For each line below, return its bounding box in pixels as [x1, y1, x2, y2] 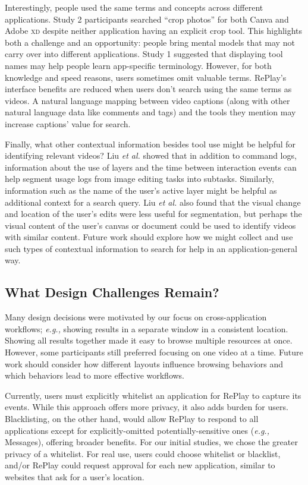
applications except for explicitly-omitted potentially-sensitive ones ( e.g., [5, 424, 269, 436]
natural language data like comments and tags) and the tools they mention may [5, 106, 296, 118]
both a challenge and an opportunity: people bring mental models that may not [5, 36, 295, 48]
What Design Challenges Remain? [5, 283, 219, 301]
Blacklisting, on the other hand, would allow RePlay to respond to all [5, 412, 259, 425]
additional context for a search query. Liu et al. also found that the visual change [5, 196, 301, 208]
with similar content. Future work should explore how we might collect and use [5, 231, 293, 243]
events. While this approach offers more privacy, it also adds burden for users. [5, 401, 288, 413]
